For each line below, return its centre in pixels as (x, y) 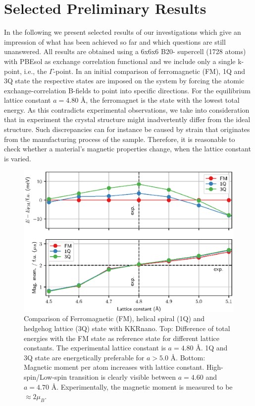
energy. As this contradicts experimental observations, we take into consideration (127, 109)
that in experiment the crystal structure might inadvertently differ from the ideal (127, 119)
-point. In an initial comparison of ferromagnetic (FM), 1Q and (149, 71)
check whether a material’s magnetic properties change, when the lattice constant (127, 149)
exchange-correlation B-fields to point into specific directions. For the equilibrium (127, 90)
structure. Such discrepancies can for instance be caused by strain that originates (127, 129)
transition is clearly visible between (123, 377)
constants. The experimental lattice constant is (95, 348)
